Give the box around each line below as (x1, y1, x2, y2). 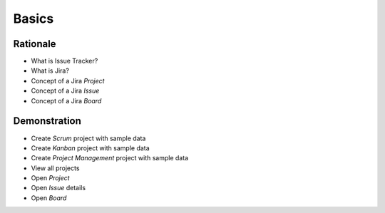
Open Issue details (31, 184, 86, 192)
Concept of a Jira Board (31, 96, 102, 105)
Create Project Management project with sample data (31, 154, 189, 162)
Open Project (31, 174, 71, 182)
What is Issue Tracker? (31, 57, 98, 66)
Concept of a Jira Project (31, 76, 105, 85)
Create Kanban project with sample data (31, 143, 150, 152)
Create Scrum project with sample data (31, 134, 146, 142)
